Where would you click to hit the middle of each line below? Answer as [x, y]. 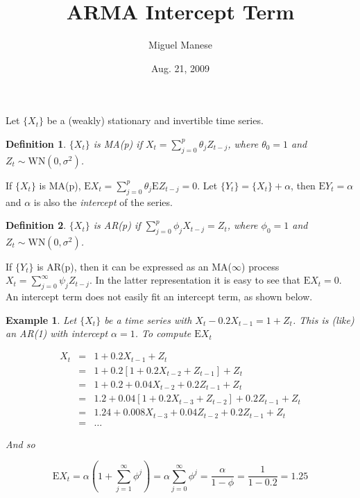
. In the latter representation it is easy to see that [195, 280]
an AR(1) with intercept [57, 333]
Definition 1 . [36, 143]
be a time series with [148, 319]
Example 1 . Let [41, 319]
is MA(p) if [118, 143]
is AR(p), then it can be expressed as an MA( [135, 266]
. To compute [163, 333]
